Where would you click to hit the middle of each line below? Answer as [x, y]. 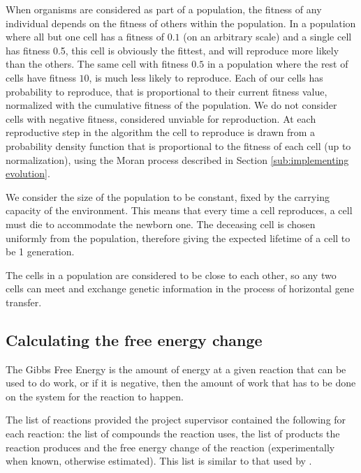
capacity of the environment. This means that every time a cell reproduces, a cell [179, 210]
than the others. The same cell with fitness [97, 64]
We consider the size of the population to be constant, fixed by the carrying [168, 196]
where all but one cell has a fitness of [85, 37]
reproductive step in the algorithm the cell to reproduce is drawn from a [160, 132]
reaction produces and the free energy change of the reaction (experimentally [170, 447]
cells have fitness [41, 77]
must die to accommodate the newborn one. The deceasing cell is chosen [161, 224]
